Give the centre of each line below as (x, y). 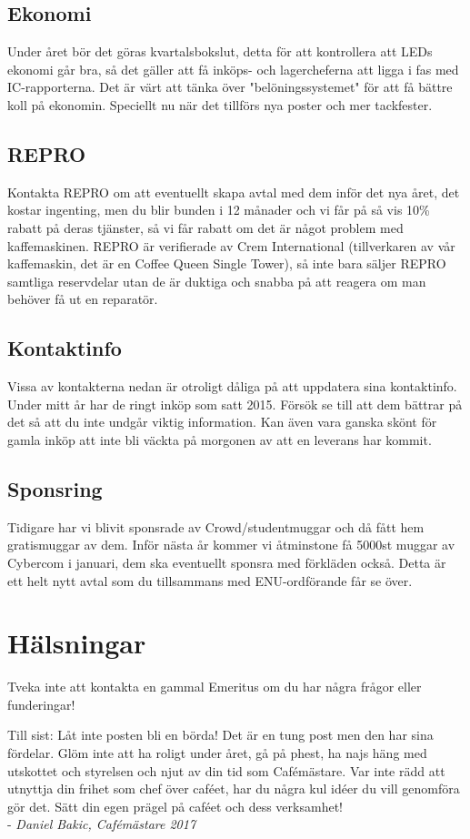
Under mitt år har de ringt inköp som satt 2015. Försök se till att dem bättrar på (235, 404)
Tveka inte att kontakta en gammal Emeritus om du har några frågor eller (215, 687)
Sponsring (55, 488)
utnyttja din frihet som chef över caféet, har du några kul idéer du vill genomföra (234, 788)
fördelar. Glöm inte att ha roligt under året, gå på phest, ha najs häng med (217, 753)
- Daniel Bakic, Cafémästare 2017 (102, 824)
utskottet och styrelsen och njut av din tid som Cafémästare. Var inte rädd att (226, 770)
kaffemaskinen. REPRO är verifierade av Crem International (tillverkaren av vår (231, 245)
